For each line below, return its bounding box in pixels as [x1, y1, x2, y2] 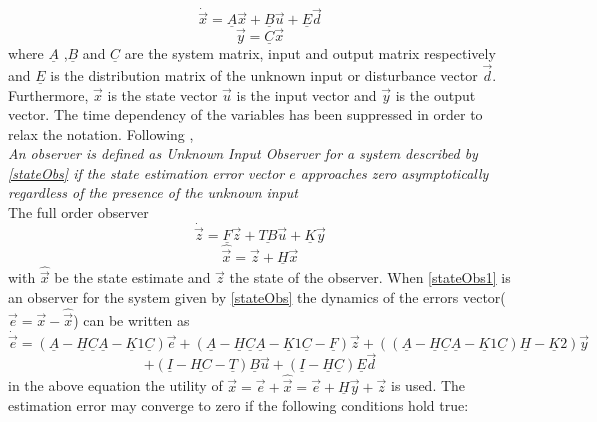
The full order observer [8, 202, 149, 223]
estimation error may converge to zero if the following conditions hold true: [8, 395, 469, 416]
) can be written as [73, 310, 190, 331]
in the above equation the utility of [8, 375, 223, 396]
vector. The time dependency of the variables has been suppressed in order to [8, 104, 483, 125]
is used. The [391, 375, 466, 396]
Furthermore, [8, 84, 89, 105]
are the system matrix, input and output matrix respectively [124, 43, 496, 64]
